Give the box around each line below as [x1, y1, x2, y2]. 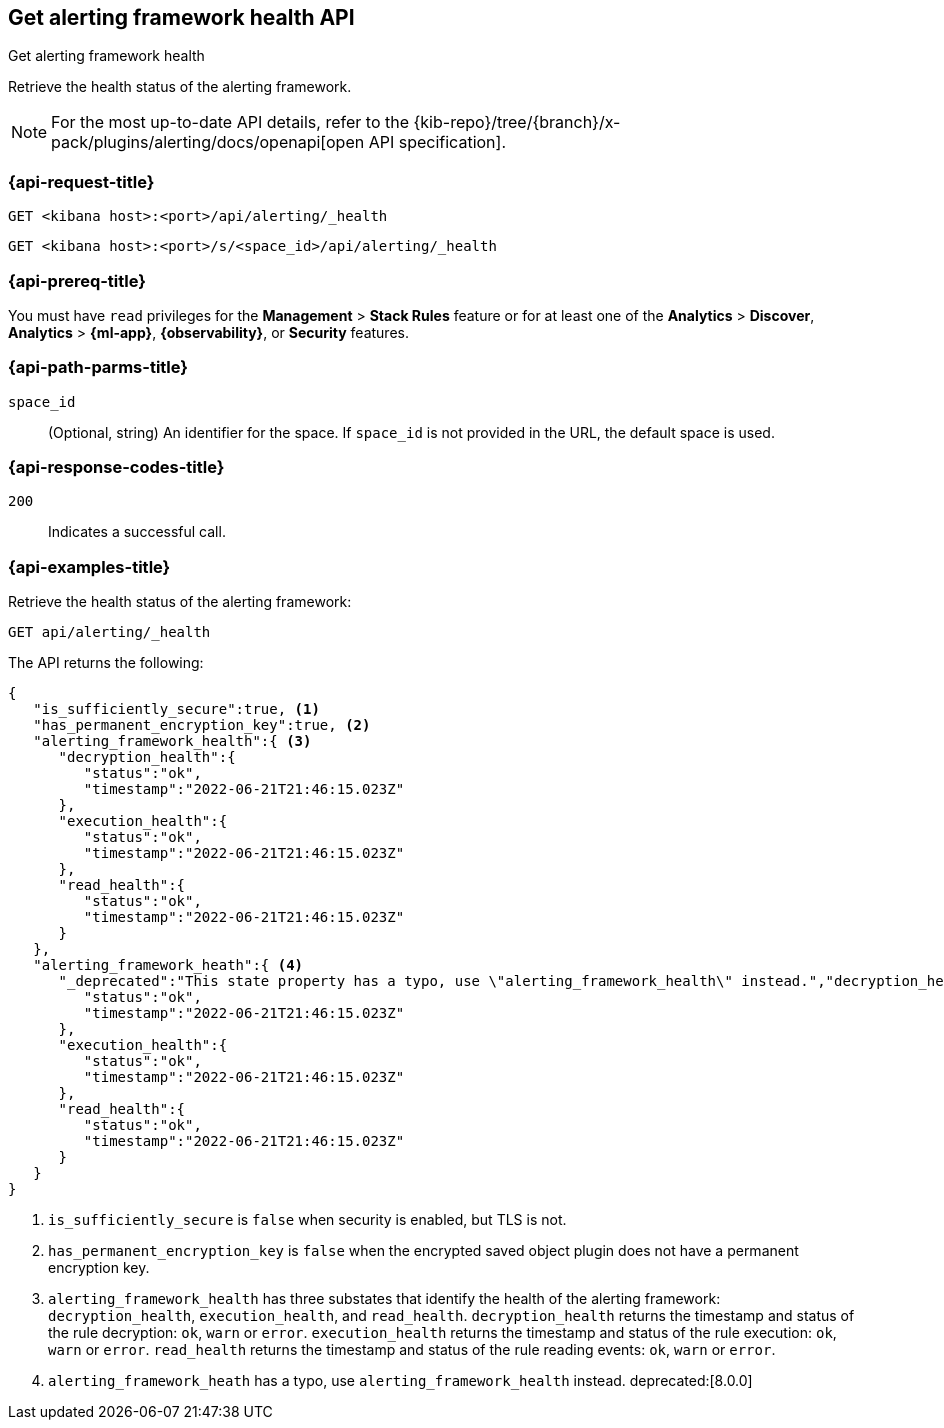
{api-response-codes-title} [8, 457, 225, 478]
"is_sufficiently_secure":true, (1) [33, 701, 320, 718]
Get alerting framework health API [8, 5, 355, 30]
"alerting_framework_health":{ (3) [33, 733, 312, 750]
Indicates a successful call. [48, 523, 226, 541]
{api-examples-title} [8, 556, 171, 577]
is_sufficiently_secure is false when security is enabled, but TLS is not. [48, 1211, 567, 1229]
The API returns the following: [8, 654, 204, 672]
